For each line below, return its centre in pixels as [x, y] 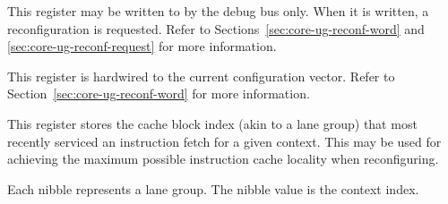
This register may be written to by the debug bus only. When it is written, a [218, 11]
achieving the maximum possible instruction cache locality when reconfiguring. [223, 159]
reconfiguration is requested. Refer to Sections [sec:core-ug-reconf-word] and [216, 28]
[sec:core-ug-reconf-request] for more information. [142, 46]
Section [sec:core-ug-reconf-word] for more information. [159, 93]
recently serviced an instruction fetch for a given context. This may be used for [224, 141]
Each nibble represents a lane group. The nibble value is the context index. [213, 188]
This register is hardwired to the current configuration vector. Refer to [201, 76]
